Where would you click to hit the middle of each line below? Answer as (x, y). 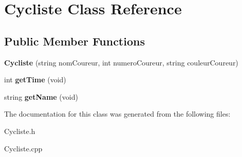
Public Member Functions (75, 41)
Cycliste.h (20, 131)
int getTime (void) (35, 80)
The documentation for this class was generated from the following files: (117, 114)
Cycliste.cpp (23, 148)
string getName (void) (41, 96)
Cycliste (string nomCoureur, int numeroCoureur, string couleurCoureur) (121, 62)
